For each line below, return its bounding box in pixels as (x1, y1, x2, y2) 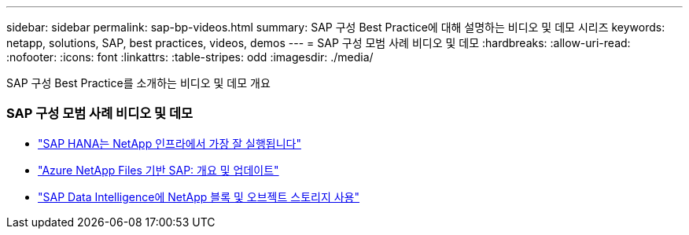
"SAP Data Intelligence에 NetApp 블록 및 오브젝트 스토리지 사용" (38, 189, 360, 204)
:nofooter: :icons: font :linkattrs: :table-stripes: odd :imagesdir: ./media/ (6, 50, 374, 64)
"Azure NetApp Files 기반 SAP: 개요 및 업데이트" (38, 163, 279, 177)
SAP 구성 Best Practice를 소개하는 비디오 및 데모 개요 (6, 76, 271, 90)
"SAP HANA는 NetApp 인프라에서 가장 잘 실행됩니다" (38, 136, 301, 150)
